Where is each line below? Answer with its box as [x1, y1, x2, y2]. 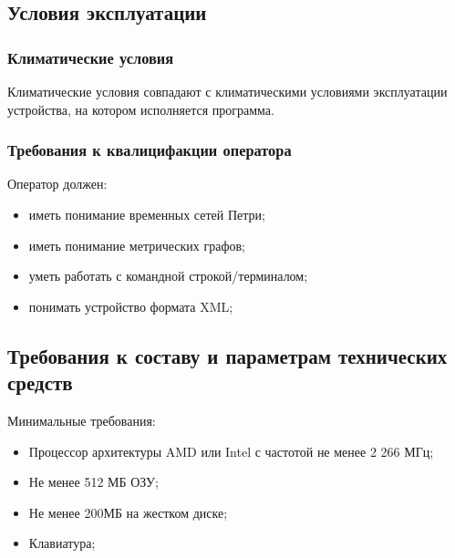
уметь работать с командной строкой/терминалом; [28, 266, 308, 285]
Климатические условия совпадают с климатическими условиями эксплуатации [7, 82, 448, 100]
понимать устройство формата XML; [28, 296, 233, 315]
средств [7, 368, 73, 397]
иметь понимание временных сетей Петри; [28, 205, 265, 223]
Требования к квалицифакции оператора [7, 139, 292, 161]
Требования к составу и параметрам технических [7, 341, 448, 369]
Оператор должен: [7, 174, 108, 193]
